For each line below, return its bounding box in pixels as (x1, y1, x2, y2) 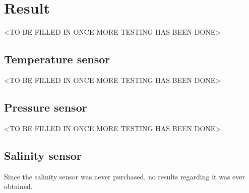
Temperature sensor (4, 51, 110, 67)
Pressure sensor (4, 99, 87, 115)
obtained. (4, 181, 33, 191)
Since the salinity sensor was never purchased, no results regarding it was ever (4, 171, 245, 181)
